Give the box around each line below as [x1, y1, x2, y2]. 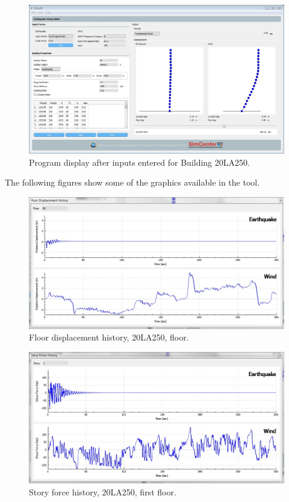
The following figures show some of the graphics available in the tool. [5, 176, 260, 189]
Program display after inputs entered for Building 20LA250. [29, 155, 250, 168]
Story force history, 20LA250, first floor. [29, 485, 176, 498]
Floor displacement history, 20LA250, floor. [29, 331, 189, 344]
